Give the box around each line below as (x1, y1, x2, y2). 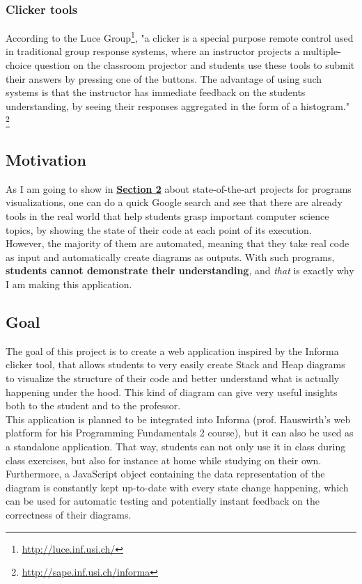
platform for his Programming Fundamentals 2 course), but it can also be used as (6, 425, 354, 440)
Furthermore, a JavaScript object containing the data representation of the (6, 466, 325, 481)
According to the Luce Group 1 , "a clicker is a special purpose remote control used (6, 29, 354, 45)
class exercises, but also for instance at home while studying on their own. (6, 452, 322, 467)
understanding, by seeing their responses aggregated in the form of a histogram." (6, 98, 350, 113)
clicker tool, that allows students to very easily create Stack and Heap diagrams (6, 357, 345, 372)
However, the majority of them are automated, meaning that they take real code (6, 236, 349, 251)
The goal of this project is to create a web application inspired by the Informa (6, 343, 339, 358)
